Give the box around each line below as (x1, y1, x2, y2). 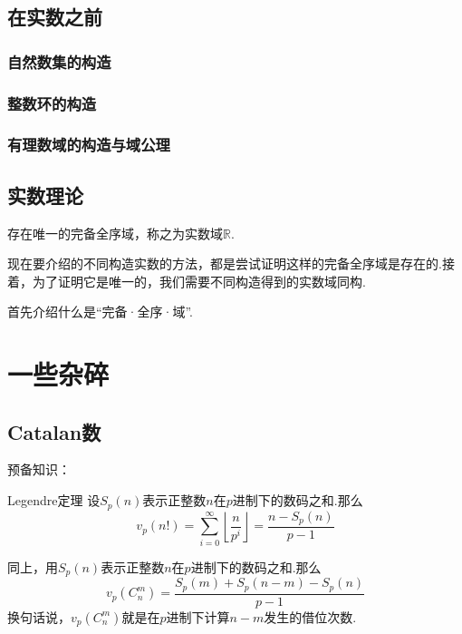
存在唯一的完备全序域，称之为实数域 (7, 223, 223, 242)
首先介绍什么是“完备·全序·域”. (7, 302, 193, 321)
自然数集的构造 (7, 50, 111, 73)
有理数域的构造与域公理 (7, 133, 170, 156)
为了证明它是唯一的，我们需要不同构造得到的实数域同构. (32, 271, 366, 290)
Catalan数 (7, 417, 101, 445)
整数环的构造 (7, 92, 97, 114)
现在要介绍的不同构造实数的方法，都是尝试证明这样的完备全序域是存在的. (7, 254, 442, 273)
